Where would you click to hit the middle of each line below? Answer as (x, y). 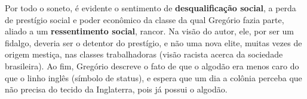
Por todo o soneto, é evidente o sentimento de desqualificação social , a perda (151, 8)
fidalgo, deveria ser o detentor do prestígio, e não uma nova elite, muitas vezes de (153, 42)
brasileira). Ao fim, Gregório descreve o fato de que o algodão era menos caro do (152, 66)
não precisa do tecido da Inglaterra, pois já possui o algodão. (116, 89)
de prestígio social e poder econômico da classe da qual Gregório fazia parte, (145, 19)
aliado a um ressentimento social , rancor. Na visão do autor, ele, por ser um (150, 31)
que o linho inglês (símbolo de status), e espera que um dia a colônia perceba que (153, 77)
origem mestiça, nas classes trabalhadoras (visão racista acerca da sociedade (144, 54)
